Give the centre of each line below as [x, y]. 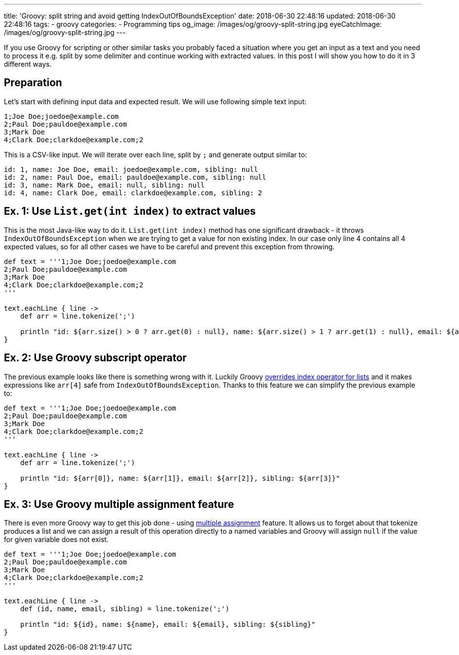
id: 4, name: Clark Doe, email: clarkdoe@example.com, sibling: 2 [133, 193]
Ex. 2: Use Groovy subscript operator [95, 358]
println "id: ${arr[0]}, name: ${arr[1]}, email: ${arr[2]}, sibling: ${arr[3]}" [180, 478]
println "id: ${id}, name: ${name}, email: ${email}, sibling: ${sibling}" [168, 625]
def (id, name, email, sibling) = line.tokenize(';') [125, 609]
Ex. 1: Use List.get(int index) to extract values [130, 211]
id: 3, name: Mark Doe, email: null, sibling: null [105, 185]
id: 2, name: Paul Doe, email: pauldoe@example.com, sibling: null [135, 177]
